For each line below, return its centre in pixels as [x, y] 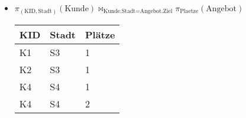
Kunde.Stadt [119, 12]
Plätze [100, 34]
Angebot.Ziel [156, 12]
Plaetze [189, 12]
